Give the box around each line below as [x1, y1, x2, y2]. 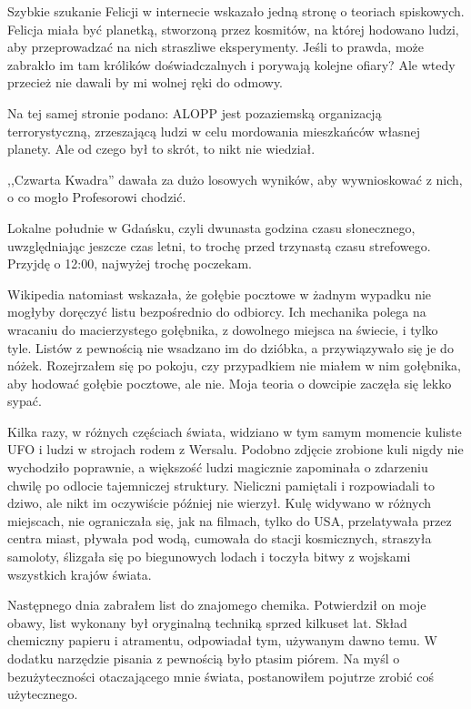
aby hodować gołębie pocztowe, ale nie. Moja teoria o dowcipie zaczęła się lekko [7, 373, 452, 392]
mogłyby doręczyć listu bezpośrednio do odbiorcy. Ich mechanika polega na [7, 302, 426, 321]
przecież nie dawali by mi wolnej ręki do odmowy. [7, 73, 284, 92]
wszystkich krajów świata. [7, 564, 152, 583]
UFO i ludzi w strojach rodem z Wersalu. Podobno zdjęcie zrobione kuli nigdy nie [7, 440, 464, 459]
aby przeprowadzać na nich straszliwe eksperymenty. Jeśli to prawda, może [7, 37, 424, 56]
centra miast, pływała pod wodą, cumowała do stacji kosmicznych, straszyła [7, 529, 432, 548]
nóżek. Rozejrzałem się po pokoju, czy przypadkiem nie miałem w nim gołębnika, [7, 356, 461, 375]
